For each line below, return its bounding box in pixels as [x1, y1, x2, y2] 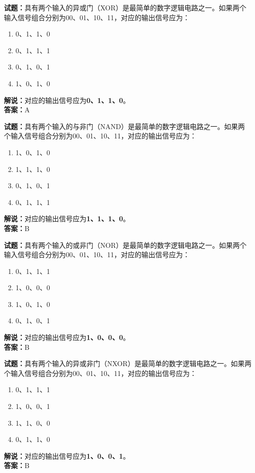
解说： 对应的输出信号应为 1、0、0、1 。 [4, 450, 130, 461]
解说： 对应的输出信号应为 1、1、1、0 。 [4, 213, 130, 224]
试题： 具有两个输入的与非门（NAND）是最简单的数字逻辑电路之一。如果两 [4, 121, 245, 131]
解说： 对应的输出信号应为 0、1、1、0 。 [4, 95, 130, 105]
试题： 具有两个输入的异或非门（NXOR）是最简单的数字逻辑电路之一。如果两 [4, 358, 252, 369]
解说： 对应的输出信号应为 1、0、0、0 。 [4, 332, 130, 342]
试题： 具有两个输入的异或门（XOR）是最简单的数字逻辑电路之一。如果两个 [4, 2, 247, 12]
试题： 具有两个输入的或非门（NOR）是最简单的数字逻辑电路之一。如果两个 [4, 239, 247, 250]
